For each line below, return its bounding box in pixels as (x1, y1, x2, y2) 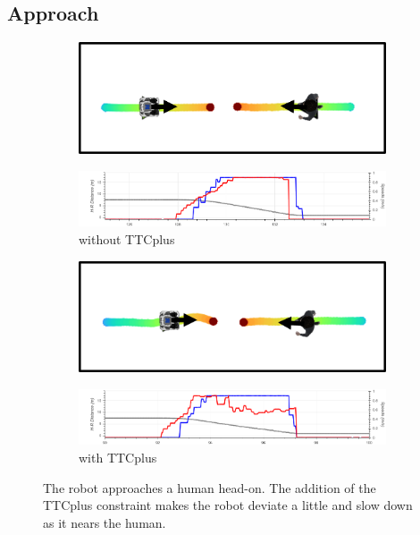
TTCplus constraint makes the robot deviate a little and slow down (43, 496, 413, 514)
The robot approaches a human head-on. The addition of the (43, 478, 376, 497)
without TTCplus (79, 229, 175, 248)
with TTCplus (79, 448, 157, 467)
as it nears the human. (43, 513, 166, 531)
